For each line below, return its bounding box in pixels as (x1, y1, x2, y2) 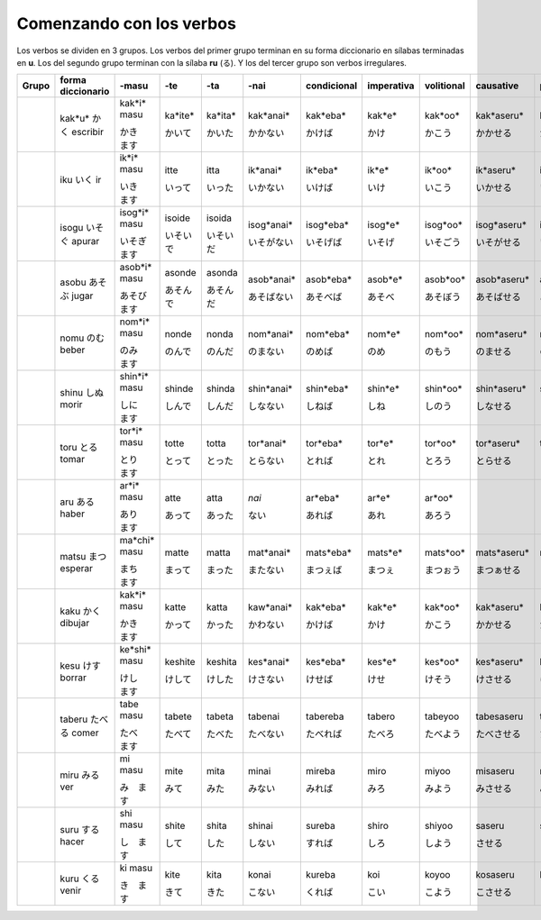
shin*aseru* (475, 383, 527, 396)
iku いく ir (60, 174, 102, 187)
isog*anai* (248, 219, 293, 232)
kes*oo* (424, 656, 460, 669)
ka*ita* (206, 109, 236, 122)
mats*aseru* (475, 546, 529, 559)
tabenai (248, 710, 280, 723)
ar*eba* (305, 492, 340, 505)
